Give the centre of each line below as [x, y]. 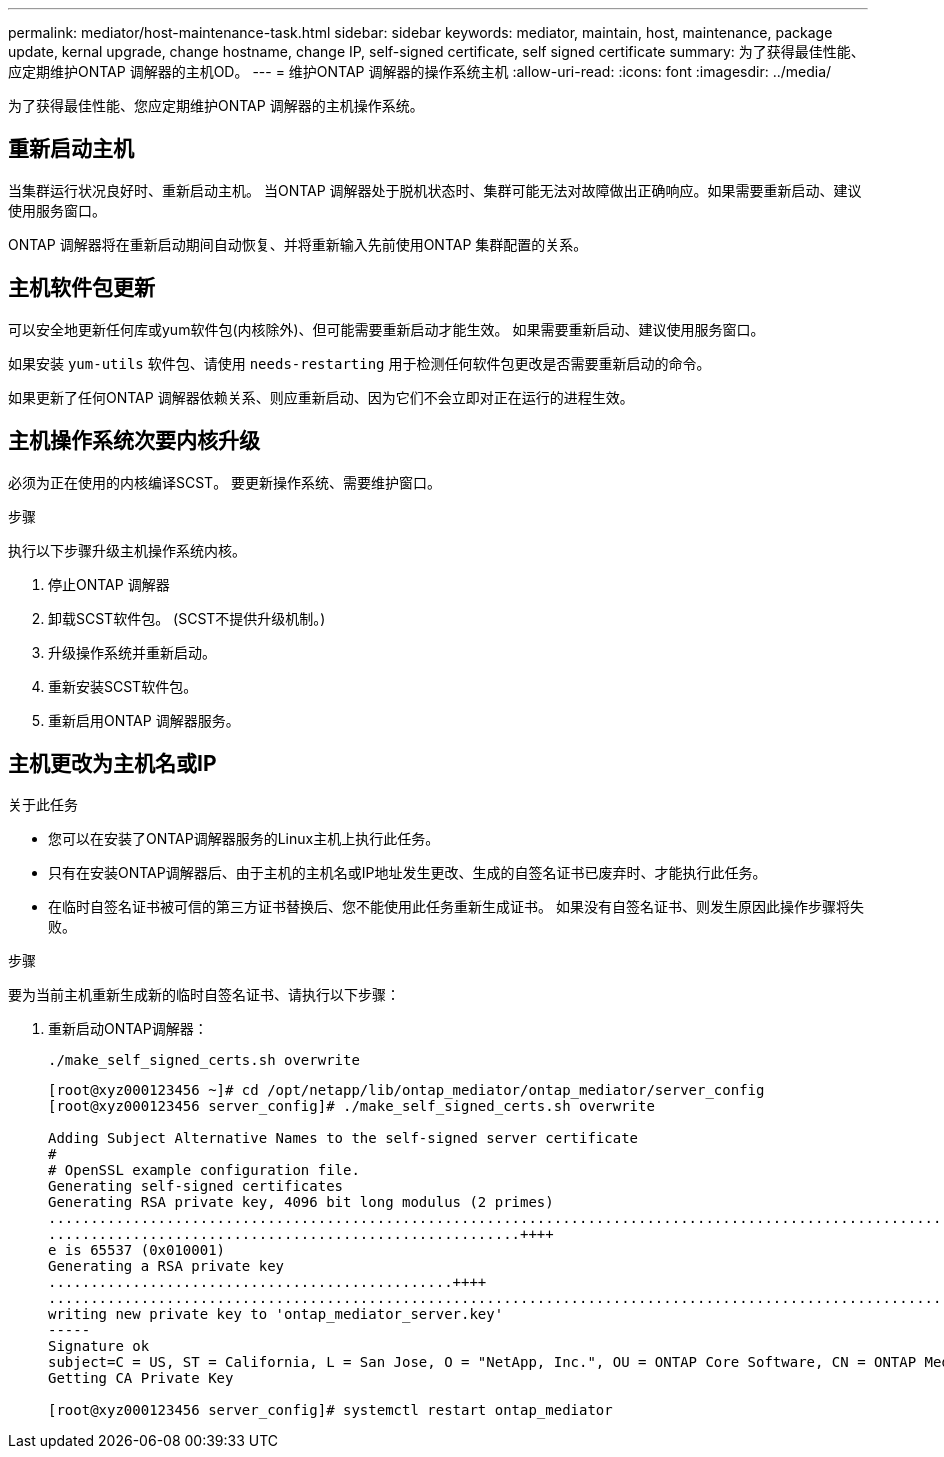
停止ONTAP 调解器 [109, 584]
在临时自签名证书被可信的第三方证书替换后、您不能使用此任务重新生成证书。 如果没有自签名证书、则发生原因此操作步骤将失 [456, 907]
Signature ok [99, 1346]
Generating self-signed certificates [196, 1186]
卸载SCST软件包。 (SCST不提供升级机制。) [187, 618]
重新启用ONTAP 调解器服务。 [144, 720]
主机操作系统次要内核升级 [134, 441]
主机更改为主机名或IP [112, 763]
